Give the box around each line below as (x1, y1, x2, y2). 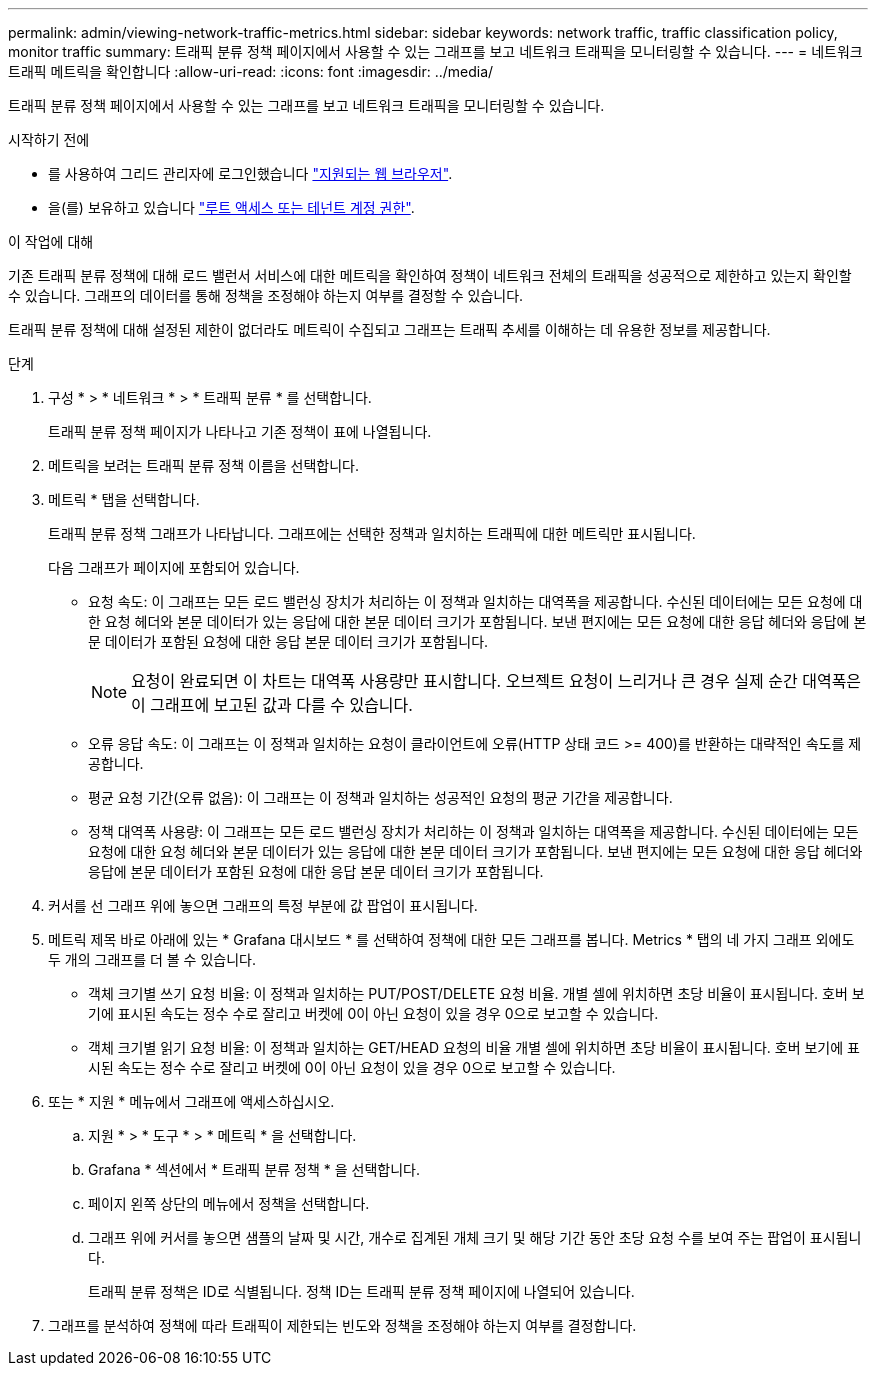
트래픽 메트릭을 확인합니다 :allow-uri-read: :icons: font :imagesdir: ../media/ (8, 63, 494, 80)
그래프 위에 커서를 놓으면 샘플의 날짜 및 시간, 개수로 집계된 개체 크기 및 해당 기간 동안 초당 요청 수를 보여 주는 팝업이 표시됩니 (88, 1229, 862, 1246)
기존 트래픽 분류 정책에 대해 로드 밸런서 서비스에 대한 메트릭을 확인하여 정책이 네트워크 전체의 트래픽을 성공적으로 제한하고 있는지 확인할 (8, 267, 852, 284)
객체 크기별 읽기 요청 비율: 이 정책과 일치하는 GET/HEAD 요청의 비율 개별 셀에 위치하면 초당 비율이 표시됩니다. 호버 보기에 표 (88, 1039, 860, 1056)
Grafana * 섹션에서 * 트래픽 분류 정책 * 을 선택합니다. (88, 1161, 421, 1178)
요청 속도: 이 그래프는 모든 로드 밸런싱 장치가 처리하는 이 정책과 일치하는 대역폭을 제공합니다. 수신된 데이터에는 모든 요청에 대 (88, 593, 863, 610)
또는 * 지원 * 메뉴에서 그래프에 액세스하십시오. (48, 1093, 335, 1110)
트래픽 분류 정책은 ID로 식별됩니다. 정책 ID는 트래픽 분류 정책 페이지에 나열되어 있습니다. (88, 1283, 635, 1300)
